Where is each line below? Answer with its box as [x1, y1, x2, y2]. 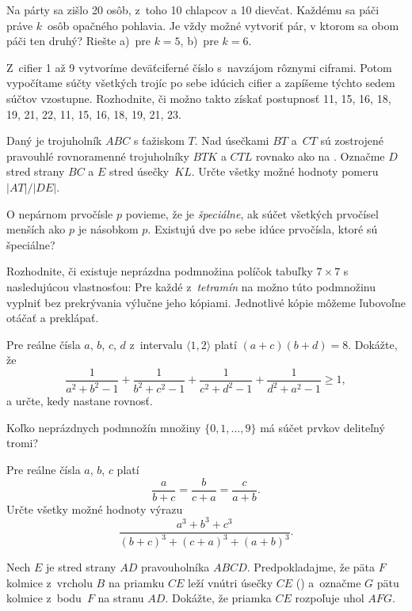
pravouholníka [140, 559, 210, 575]
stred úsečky [109, 163, 170, 180]
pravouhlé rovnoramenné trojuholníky [6, 147, 189, 164]
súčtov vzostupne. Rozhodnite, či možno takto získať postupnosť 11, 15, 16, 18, [6, 89, 391, 106]
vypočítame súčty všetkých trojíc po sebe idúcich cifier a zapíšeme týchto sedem [6, 74, 395, 91]
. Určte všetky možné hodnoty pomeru [191, 163, 379, 180]
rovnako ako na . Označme [255, 147, 385, 164]
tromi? [6, 435, 39, 451]
